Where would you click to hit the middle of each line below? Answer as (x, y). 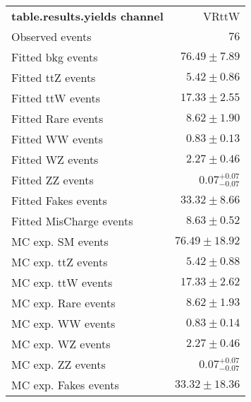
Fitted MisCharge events (72, 221)
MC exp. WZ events (61, 344)
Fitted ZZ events (53, 180)
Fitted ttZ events (54, 77)
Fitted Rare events (57, 118)
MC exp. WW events (63, 323)
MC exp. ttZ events (60, 262)
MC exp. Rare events (63, 303)
